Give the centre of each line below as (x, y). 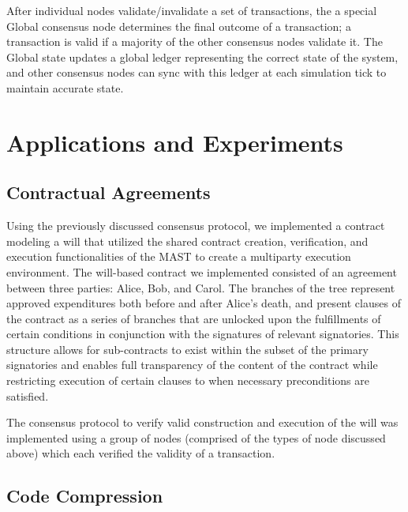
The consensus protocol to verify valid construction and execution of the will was (202, 422)
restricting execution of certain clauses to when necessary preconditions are (188, 380)
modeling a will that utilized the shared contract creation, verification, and (187, 241)
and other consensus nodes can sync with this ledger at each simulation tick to (197, 72)
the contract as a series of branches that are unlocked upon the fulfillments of (194, 318)
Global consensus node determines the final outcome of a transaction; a (179, 26)
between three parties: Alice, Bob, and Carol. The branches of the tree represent (201, 287)
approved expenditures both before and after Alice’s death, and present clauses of (204, 303)
